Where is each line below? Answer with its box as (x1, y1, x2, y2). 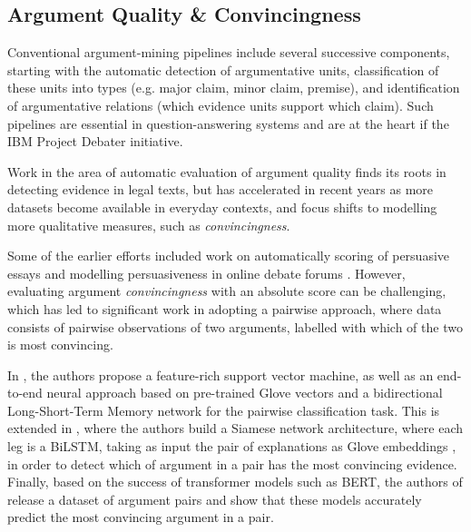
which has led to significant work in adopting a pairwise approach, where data (7, 299, 442, 318)
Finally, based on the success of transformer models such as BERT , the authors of (7, 472, 463, 491)
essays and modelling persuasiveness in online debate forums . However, (7, 263, 406, 282)
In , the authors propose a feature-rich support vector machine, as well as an (7, 365, 434, 384)
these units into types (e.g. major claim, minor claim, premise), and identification (7, 78, 460, 97)
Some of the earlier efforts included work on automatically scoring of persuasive (7, 246, 450, 265)
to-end (7, 383, 43, 402)
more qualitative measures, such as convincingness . (7, 215, 290, 234)
